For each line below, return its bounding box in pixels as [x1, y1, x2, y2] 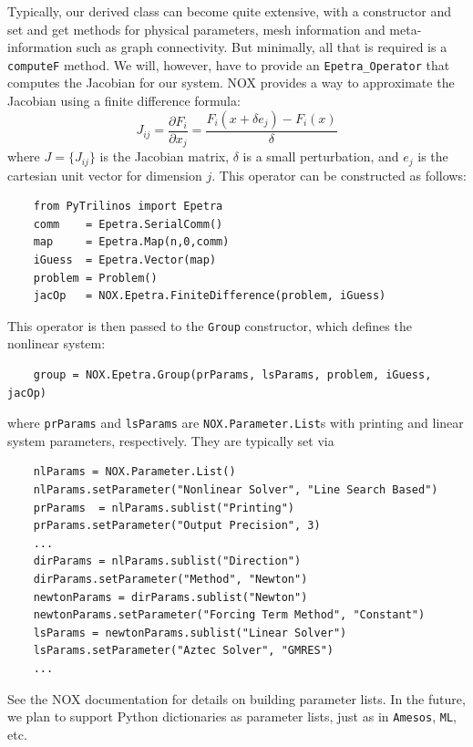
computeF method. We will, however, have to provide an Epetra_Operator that [7, 55, 450, 74]
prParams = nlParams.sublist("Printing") [33, 501, 294, 514]
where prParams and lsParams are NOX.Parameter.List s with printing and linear [7, 413, 464, 432]
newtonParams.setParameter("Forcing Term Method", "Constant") [33, 608, 426, 622]
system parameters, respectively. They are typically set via [7, 431, 334, 450]
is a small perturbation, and [242, 147, 399, 166]
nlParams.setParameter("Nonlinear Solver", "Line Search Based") [33, 483, 438, 496]
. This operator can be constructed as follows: [211, 165, 467, 184]
